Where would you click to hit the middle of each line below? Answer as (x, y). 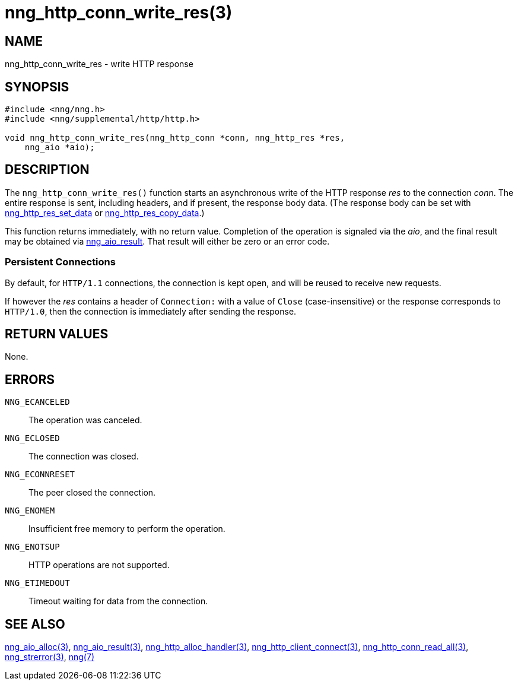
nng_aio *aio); (60, 148)
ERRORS (30, 379)
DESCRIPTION (47, 170)
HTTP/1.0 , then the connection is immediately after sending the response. (151, 311)
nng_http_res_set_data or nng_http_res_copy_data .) (105, 213)
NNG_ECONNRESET (40, 475)
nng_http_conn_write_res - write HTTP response (99, 64)
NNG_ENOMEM (30, 511)
